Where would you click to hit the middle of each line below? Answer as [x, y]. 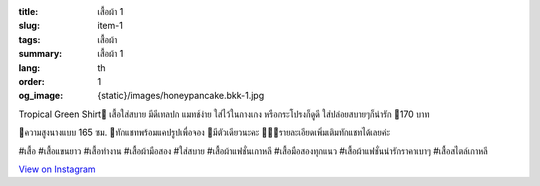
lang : [29, 67]
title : [28, 11]
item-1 [110, 26]
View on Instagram [57, 169]
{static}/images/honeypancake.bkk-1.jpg [181, 96]
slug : [29, 26]
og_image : [41, 96]
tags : [29, 39]
